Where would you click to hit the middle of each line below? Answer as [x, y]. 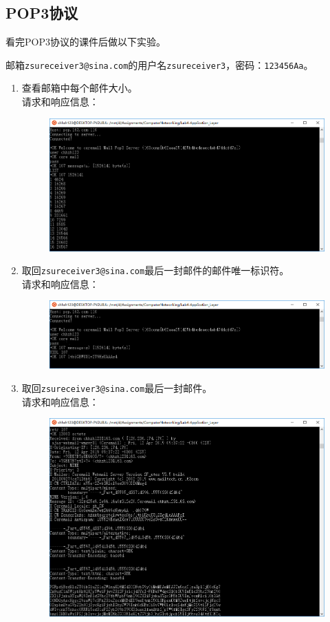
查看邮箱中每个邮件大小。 [79, 88]
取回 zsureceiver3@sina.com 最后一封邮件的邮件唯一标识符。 [155, 270]
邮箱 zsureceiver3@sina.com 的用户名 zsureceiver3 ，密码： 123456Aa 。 [159, 64]
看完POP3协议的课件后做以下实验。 [86, 42]
